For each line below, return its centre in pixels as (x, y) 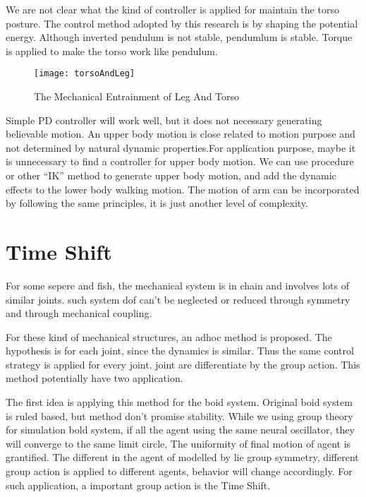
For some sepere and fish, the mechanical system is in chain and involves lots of (177, 285)
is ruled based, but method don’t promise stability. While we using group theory (179, 415)
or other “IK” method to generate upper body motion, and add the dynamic (171, 175)
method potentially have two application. (94, 378)
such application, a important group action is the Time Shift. (138, 485)
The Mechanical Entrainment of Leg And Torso (137, 96)
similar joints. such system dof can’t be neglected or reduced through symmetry (178, 299)
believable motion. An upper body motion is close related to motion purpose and (181, 134)
